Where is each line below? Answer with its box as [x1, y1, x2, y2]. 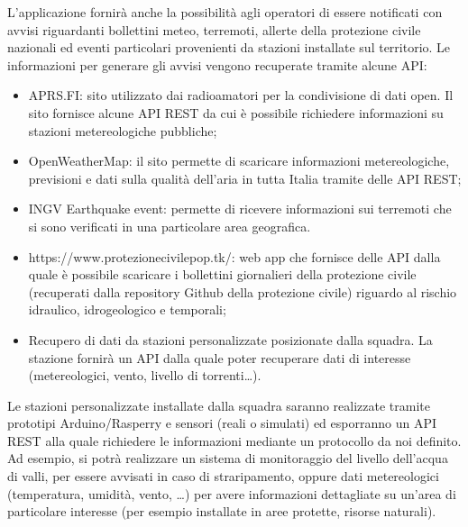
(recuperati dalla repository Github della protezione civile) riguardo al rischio [28, 282, 457, 301]
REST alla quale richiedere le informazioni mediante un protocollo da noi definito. [7, 431, 462, 450]
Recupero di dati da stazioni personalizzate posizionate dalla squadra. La [28, 330, 433, 349]
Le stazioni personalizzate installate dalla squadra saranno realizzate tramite [7, 395, 430, 414]
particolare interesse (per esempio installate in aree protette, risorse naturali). [7, 502, 436, 521]
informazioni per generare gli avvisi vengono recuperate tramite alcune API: [7, 55, 427, 74]
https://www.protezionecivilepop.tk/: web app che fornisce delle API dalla [28, 247, 441, 266]
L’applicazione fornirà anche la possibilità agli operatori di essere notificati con [7, 3, 443, 21]
